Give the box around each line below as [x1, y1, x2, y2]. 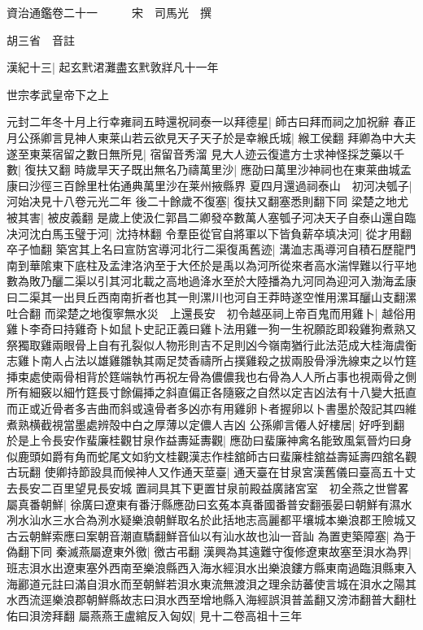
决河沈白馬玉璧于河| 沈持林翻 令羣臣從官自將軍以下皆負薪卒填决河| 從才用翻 [7, 224, 412, 241]
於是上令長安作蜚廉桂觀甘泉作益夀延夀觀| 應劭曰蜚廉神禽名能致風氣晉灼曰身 [7, 432, 412, 449]
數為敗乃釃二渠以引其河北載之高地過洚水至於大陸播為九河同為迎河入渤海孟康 [7, 272, 416, 289]
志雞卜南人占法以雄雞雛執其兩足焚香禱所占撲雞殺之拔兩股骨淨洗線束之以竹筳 [7, 352, 416, 369]
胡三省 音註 [7, 31, 75, 48]
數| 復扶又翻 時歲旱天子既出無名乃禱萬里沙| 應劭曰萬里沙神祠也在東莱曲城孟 [7, 161, 412, 178]
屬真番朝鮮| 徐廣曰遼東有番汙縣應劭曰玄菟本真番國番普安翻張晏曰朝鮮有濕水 [7, 495, 412, 512]
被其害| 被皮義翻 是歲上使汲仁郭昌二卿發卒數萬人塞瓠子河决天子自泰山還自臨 [7, 208, 416, 225]
